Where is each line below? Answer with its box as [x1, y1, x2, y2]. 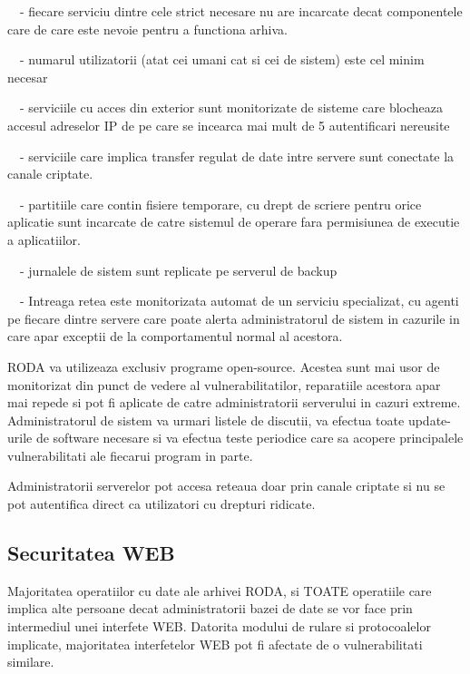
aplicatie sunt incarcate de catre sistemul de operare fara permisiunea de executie [7, 212, 460, 231]
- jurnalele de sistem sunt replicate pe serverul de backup [19, 260, 338, 279]
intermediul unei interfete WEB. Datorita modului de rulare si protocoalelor [7, 617, 431, 636]
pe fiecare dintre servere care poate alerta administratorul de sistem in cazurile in [7, 308, 460, 327]
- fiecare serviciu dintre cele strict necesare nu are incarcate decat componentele [19, 2, 463, 20]
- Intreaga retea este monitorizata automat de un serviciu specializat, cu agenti [19, 291, 459, 310]
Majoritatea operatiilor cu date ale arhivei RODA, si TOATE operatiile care [7, 581, 432, 600]
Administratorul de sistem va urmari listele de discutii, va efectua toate [7, 410, 405, 429]
